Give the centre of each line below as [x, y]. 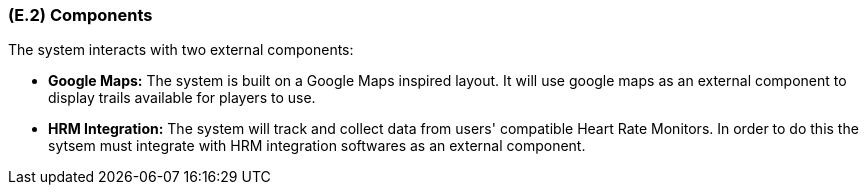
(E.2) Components [80, 15]
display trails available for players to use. [182, 98]
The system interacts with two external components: [181, 50]
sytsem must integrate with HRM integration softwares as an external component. [317, 146]
